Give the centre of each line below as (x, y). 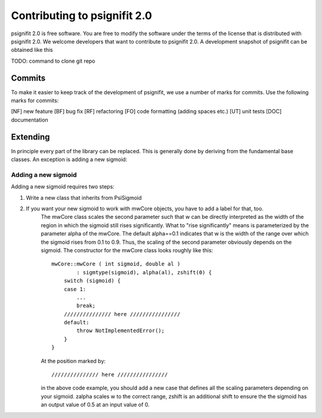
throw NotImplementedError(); (121, 331)
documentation (30, 120)
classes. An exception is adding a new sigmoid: (69, 160)
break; (86, 306)
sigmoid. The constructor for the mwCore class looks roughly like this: (127, 250)
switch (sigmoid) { (92, 281)
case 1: (75, 289)
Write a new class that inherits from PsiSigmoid (84, 197)
